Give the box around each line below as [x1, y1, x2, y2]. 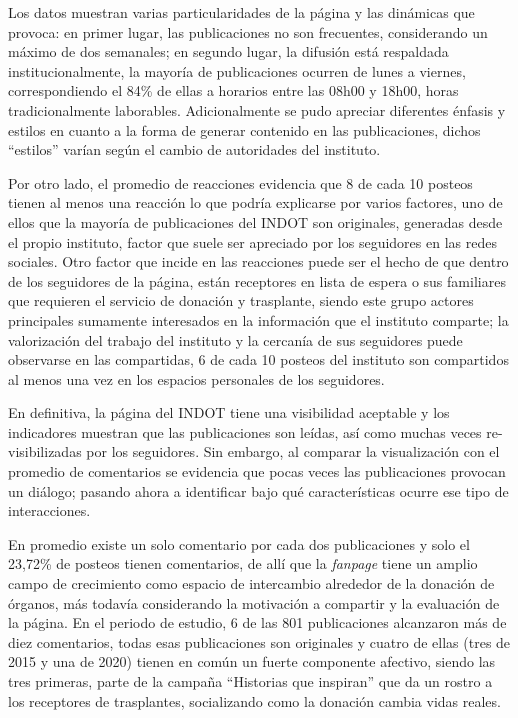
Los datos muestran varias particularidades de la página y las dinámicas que [8, 2, 475, 22]
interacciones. [8, 500, 91, 521]
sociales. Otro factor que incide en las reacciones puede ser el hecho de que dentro [8, 251, 509, 272]
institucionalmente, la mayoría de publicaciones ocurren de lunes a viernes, [8, 60, 466, 81]
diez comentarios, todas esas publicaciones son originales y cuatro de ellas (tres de [8, 631, 511, 652]
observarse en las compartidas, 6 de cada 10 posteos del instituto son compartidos [8, 349, 509, 370]
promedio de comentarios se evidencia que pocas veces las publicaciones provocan [8, 461, 506, 482]
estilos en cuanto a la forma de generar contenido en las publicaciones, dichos [8, 119, 481, 140]
